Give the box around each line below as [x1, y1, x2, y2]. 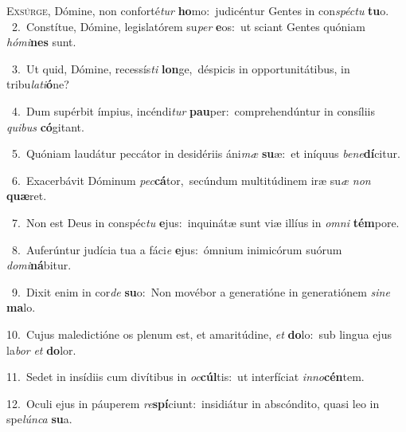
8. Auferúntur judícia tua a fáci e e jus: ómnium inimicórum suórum [11, 241, 342, 257]
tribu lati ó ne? [6, 76, 69, 92]
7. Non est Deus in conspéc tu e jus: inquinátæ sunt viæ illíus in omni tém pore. [11, 214, 400, 230]
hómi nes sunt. [6, 33, 76, 50]
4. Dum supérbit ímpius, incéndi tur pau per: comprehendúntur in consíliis [11, 102, 375, 119]
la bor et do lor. [6, 341, 76, 358]
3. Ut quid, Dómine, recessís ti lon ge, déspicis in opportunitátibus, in [11, 60, 350, 77]
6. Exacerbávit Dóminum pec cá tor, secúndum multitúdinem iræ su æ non [11, 171, 371, 188]
